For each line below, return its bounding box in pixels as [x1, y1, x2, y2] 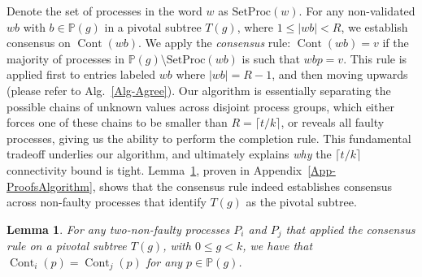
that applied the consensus [285, 220, 415, 237]
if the [382, 34, 409, 51]
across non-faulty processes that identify [7, 193, 207, 210]
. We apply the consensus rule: [138, 34, 291, 51]
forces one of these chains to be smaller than [7, 114, 228, 131]
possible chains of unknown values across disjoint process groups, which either [7, 97, 394, 115]
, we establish [341, 18, 408, 35]
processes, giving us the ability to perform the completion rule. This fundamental [7, 129, 411, 146]
